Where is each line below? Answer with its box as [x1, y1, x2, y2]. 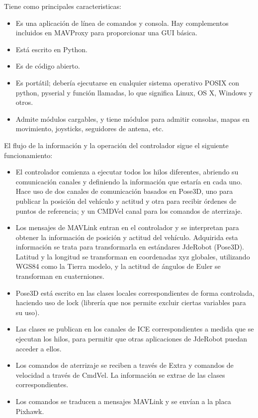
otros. [15, 97, 33, 107]
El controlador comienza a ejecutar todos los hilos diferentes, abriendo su [15, 167, 239, 177]
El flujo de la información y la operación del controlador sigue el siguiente [4, 140, 229, 150]
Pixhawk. [15, 406, 44, 416]
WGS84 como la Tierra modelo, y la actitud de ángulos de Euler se [15, 261, 221, 271]
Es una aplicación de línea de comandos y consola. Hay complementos [15, 17, 229, 28]
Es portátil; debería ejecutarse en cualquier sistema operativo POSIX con [15, 77, 240, 87]
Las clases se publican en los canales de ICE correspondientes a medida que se [15, 324, 254, 334]
